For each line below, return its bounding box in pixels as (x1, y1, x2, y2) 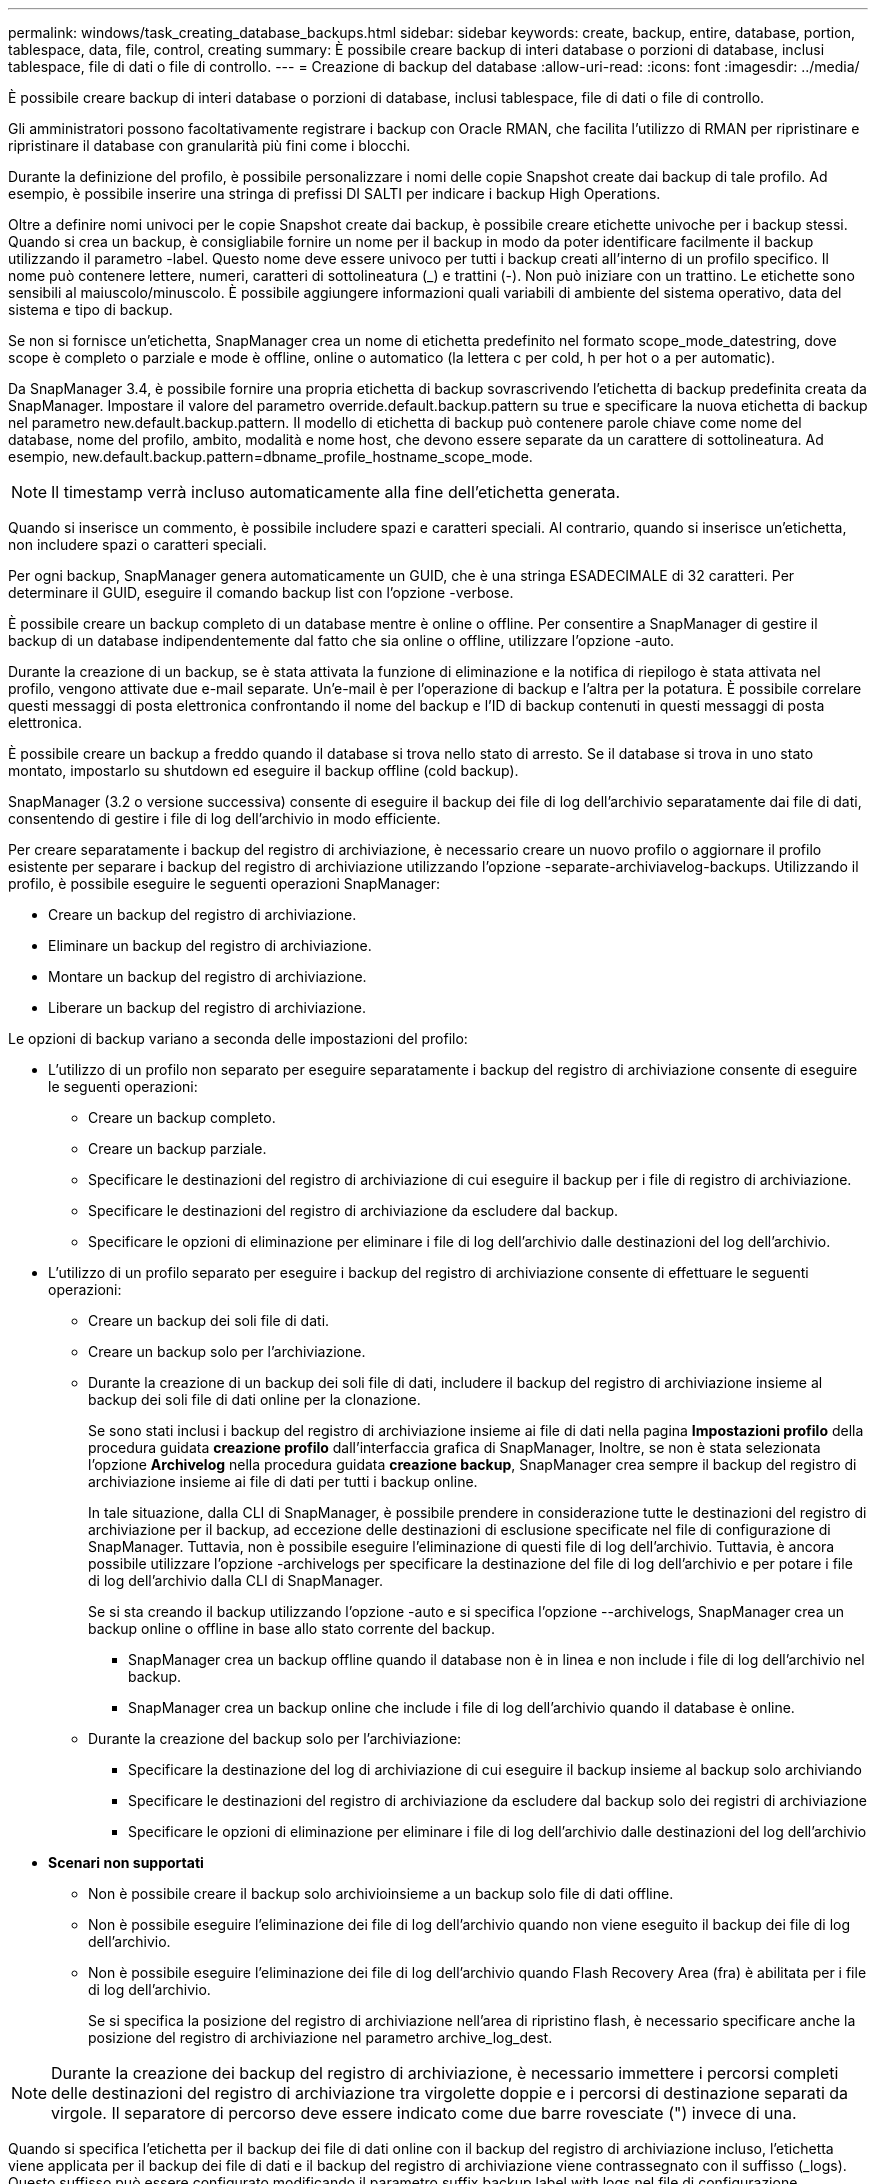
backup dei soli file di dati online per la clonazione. (88, 1391, 421, 1408)
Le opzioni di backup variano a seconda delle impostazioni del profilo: (8, 1030, 468, 1047)
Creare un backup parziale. (88, 1140, 267, 1157)
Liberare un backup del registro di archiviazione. (48, 999, 366, 1016)
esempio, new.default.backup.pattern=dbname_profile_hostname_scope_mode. (8, 448, 533, 465)
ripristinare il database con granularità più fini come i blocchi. (8, 137, 411, 154)
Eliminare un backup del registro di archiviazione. (48, 937, 372, 954)
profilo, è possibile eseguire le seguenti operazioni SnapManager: (8, 875, 441, 892)
